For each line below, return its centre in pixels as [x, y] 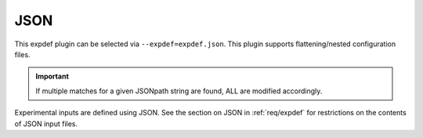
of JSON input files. [46, 123]
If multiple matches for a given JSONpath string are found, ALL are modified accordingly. [179, 91]
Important [52, 76]
